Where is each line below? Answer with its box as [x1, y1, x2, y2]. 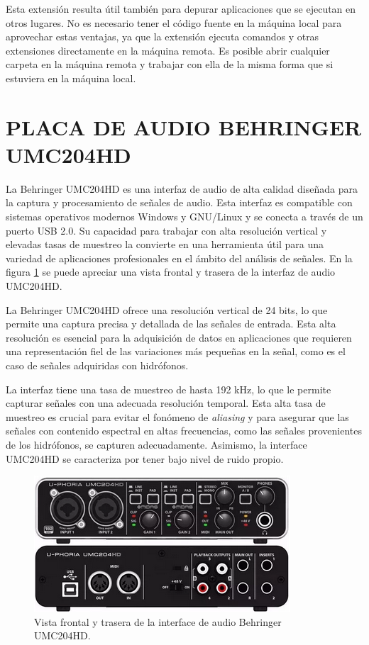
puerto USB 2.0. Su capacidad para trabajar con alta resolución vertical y [6, 223, 327, 237]
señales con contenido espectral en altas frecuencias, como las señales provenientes [6, 423, 362, 438]
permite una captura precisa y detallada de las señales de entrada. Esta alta [6, 316, 336, 331]
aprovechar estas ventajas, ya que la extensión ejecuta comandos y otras [6, 29, 319, 44]
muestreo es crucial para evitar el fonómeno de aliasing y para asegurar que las [6, 409, 349, 424]
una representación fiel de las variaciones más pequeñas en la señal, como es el [6, 344, 346, 359]
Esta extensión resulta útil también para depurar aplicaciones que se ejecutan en [6, 1, 356, 16]
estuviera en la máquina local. [6, 70, 136, 85]
